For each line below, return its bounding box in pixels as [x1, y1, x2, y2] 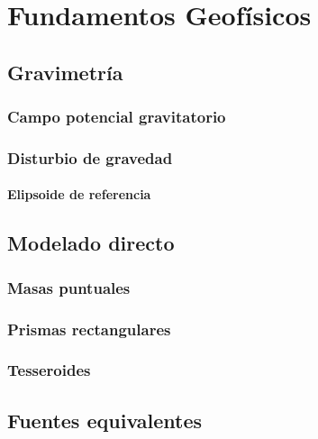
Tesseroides [7, 359, 91, 381]
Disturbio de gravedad [7, 146, 173, 169]
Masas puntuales [7, 276, 131, 298]
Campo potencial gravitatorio [7, 105, 226, 128]
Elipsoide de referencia [7, 185, 151, 204]
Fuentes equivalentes [7, 406, 203, 434]
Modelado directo [7, 229, 175, 257]
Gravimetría [7, 58, 123, 86]
